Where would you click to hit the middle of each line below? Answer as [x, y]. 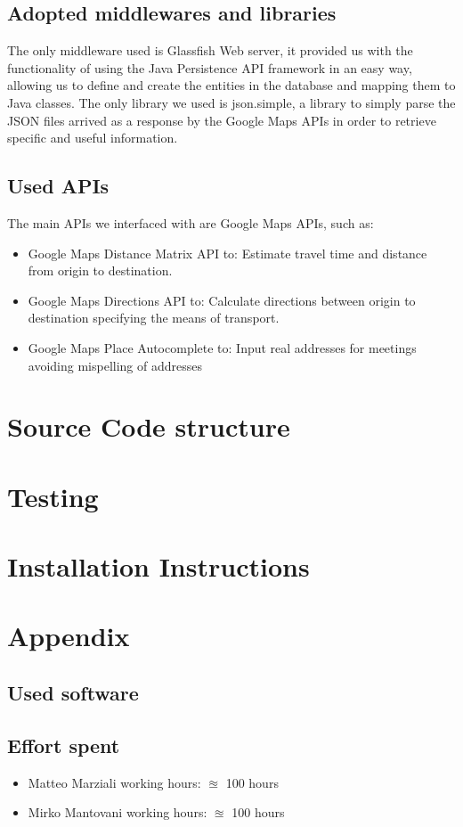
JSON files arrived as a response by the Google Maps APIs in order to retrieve [222, 120]
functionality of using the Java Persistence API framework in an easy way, [210, 67]
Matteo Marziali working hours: [114, 782]
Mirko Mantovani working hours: [118, 812]
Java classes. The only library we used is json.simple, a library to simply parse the [231, 102]
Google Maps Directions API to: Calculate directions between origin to [222, 300]
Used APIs [58, 186]
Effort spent [64, 745]
